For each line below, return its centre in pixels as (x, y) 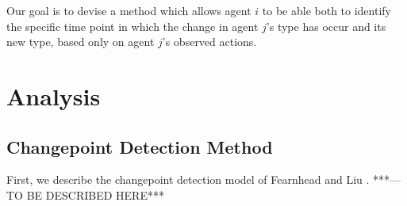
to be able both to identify (326, 10)
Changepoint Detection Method (140, 146)
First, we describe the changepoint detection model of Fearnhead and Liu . (188, 179)
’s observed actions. (209, 42)
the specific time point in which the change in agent (132, 26)
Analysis (54, 95)
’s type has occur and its (326, 26)
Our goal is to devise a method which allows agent (129, 10)
